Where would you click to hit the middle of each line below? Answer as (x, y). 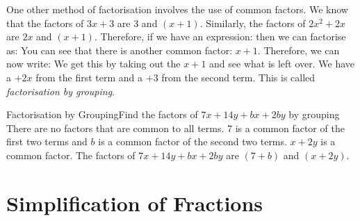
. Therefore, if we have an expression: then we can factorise (220, 36)
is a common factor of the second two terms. (193, 141)
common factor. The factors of (71, 155)
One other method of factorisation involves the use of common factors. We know (177, 9)
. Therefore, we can (298, 50)
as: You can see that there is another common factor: (120, 50)
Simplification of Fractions (135, 203)
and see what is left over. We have (282, 64)
